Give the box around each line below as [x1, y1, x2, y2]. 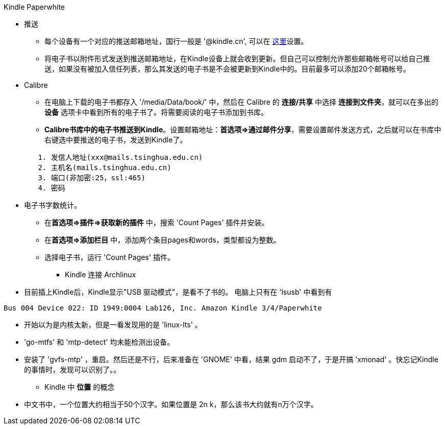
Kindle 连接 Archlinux [65, 270, 136, 279]
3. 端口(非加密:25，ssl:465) [38, 174, 145, 182]
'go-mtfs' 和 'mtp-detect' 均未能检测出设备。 [24, 338, 175, 346]
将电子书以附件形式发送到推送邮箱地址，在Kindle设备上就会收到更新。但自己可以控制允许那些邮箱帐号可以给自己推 [44, 54, 430, 63]
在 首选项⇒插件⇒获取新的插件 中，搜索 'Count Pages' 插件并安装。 [44, 218, 269, 227]
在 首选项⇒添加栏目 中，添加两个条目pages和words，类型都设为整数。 [44, 235, 281, 244]
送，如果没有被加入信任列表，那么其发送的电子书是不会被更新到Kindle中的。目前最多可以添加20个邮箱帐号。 [44, 64, 410, 73]
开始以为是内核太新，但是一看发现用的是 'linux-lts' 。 [24, 320, 202, 329]
